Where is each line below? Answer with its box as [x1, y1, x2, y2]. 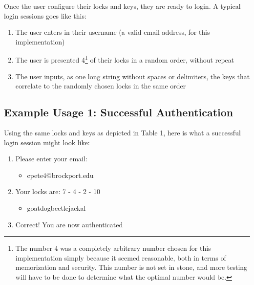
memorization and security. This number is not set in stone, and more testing [15, 262, 248, 272]
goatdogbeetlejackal [27, 202, 86, 213]
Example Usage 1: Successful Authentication [4, 105, 233, 120]
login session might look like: [4, 137, 90, 147]
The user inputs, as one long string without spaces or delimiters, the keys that [15, 71, 250, 81]
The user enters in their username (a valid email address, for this [15, 27, 210, 37]
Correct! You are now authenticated [15, 219, 123, 229]
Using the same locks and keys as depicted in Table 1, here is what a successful [4, 128, 241, 138]
